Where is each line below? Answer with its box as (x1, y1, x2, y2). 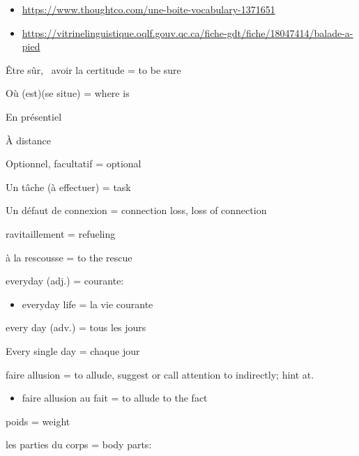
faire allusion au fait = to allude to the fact (22, 390, 208, 405)
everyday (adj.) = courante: (6, 273, 124, 288)
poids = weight (6, 413, 70, 428)
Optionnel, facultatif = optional (6, 156, 142, 171)
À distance (6, 132, 52, 147)
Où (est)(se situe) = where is (6, 86, 130, 100)
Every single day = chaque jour (6, 343, 140, 358)
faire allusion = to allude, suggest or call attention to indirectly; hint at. (6, 367, 314, 381)
